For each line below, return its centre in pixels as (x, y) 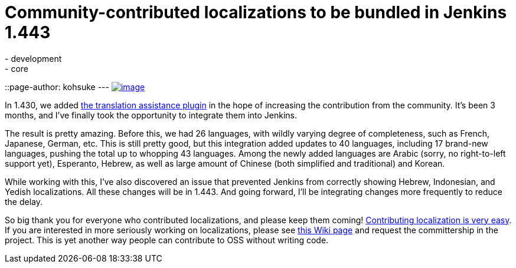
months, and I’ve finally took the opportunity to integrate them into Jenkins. (151, 115)
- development (33, 58)
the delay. (24, 201)
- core (17, 68)
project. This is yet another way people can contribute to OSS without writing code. (167, 240)
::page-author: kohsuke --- (57, 87)
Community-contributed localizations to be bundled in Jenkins (256, 12)
